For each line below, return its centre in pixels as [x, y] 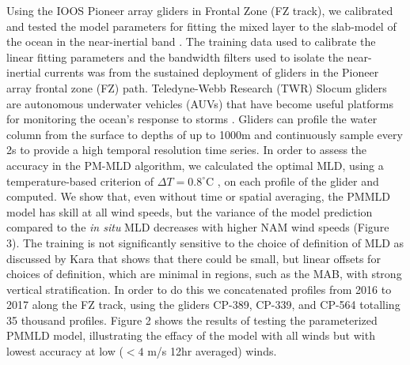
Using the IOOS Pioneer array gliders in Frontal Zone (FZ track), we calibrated [200, 10]
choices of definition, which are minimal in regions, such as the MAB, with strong [204, 274]
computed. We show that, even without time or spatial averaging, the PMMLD [198, 196]
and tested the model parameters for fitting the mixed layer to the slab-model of [201, 26]
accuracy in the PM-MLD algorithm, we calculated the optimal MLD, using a [195, 165]
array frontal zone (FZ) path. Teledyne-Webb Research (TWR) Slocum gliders [197, 87]
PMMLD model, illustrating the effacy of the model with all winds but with [191, 335]
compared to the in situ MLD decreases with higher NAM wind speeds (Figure [198, 227]
